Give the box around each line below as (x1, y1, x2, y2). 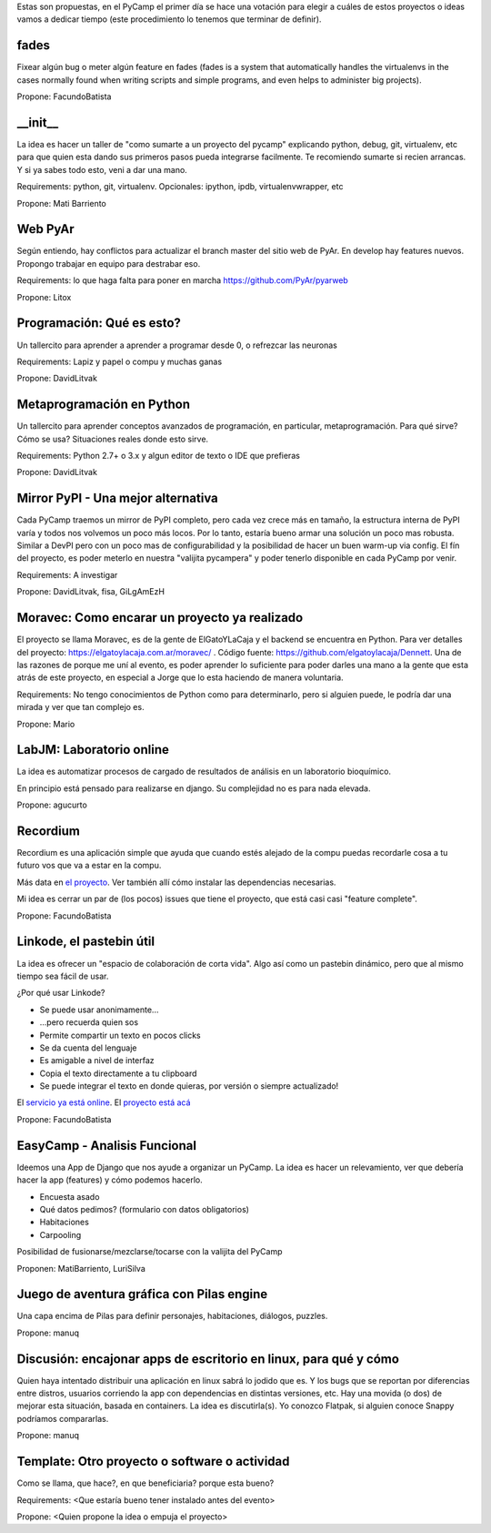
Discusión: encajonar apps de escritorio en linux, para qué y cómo (16, 1351, 400, 1366)
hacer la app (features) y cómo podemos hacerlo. (16, 1174, 204, 1185)
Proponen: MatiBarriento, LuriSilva (16, 1263, 145, 1274)
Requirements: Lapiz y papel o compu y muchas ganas (16, 356, 223, 367)
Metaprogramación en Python (16, 397, 191, 412)
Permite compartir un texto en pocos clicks (39, 1030, 201, 1041)
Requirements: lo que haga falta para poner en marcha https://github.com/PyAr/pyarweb (16, 275, 349, 286)
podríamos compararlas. (16, 1413, 109, 1424)
